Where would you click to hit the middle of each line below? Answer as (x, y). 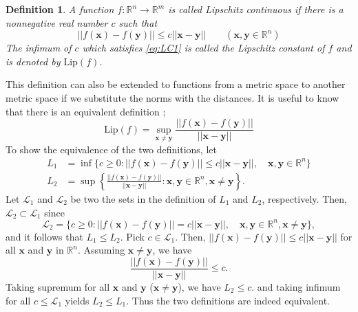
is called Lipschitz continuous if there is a (256, 9)
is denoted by (33, 61)
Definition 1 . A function (60, 9)
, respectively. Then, (304, 199)
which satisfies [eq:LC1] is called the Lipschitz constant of (203, 48)
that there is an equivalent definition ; (86, 111)
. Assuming (101, 250)
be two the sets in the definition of (143, 199)
